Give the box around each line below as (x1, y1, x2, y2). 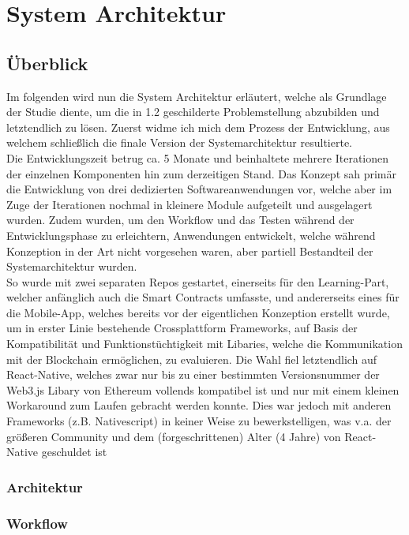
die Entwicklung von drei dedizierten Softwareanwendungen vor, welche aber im (6, 181, 392, 197)
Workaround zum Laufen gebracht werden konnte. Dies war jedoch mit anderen (6, 397, 392, 413)
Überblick (6, 51, 88, 75)
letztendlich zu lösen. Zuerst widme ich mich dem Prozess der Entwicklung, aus (6, 118, 390, 135)
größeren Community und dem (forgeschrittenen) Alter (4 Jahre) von (6, 428, 341, 444)
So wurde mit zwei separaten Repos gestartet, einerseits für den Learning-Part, (6, 273, 389, 290)
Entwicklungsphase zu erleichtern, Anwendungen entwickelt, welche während (6, 226, 376, 243)
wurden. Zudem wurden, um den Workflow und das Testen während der (6, 211, 355, 228)
